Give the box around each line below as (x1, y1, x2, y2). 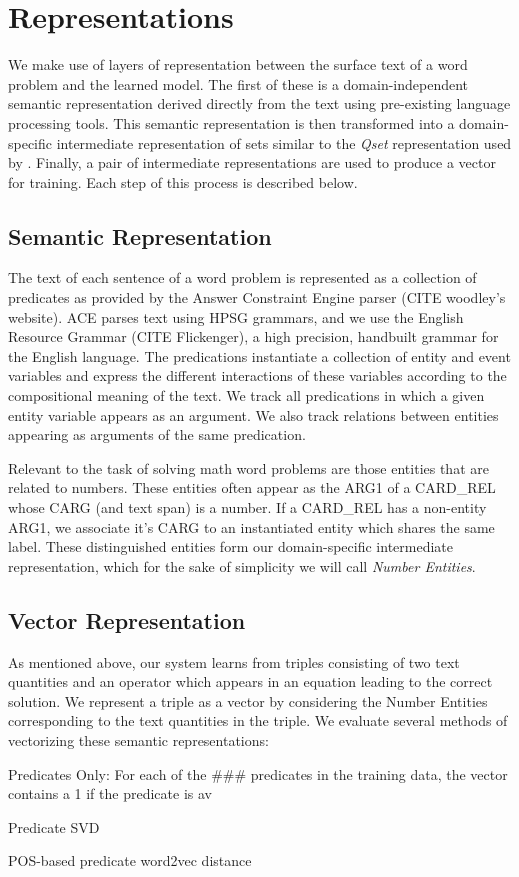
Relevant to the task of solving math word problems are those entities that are (8, 457, 489, 478)
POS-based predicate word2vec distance (8, 850, 252, 871)
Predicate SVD (8, 816, 100, 837)
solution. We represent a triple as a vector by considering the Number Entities (8, 690, 488, 711)
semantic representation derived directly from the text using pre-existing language (8, 93, 511, 114)
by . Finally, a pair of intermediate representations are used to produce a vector (8, 152, 496, 173)
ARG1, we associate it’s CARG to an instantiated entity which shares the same (8, 516, 495, 537)
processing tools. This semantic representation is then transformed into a (8, 112, 455, 133)
